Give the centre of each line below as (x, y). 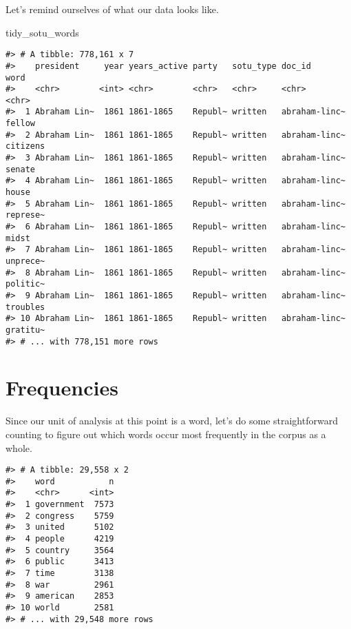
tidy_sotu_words (42, 32)
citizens (25, 146)
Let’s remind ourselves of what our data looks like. (112, 9)
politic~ (25, 284)
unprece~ (25, 261)
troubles (25, 307)
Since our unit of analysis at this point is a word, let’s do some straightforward (172, 421)
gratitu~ (25, 330)
